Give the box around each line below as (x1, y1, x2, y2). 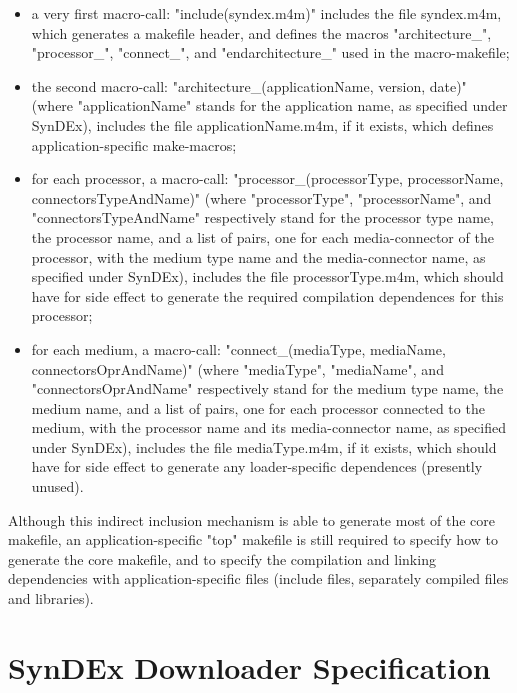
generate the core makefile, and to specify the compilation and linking (8, 548, 436, 569)
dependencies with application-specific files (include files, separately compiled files (8, 568, 509, 589)
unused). (31, 476, 84, 497)
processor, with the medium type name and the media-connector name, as (31, 246, 486, 267)
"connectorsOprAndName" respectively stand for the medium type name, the (31, 378, 504, 399)
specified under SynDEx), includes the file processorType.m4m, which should (31, 266, 504, 287)
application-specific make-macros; (31, 134, 237, 155)
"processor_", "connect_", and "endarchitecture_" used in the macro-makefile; (31, 42, 510, 63)
